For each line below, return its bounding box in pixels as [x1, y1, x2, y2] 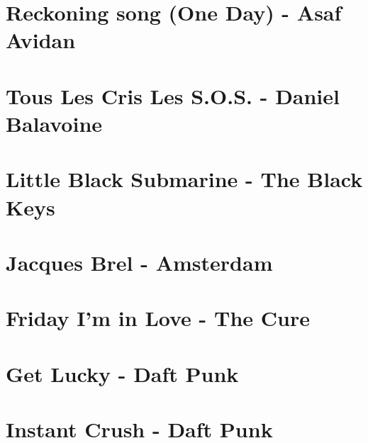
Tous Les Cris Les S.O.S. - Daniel [6, 81, 340, 110]
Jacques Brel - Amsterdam [6, 247, 273, 276]
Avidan [6, 26, 76, 55]
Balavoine [6, 108, 103, 138]
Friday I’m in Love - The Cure [6, 303, 310, 332]
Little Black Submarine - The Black [6, 164, 363, 194]
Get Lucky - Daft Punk [6, 359, 239, 388]
